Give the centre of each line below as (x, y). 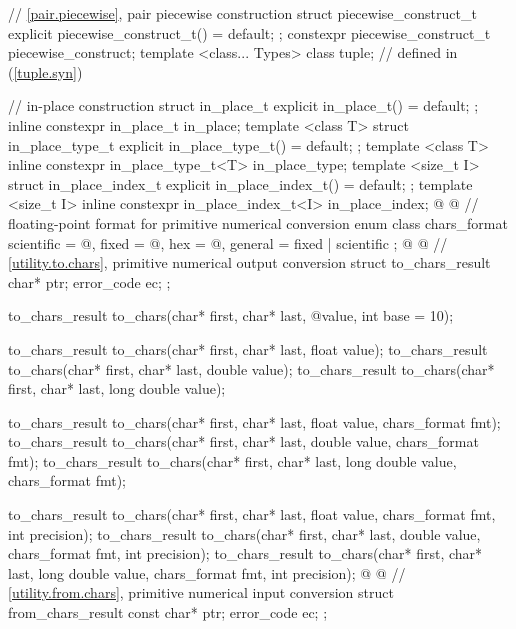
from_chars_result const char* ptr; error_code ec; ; (168, 612)
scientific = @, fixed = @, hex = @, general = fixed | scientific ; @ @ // (228, 242)
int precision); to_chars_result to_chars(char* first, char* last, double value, (244, 533)
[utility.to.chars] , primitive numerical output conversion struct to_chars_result (249, 262)
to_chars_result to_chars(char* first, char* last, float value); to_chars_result (248, 348)
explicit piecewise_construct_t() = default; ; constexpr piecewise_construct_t (249, 32)
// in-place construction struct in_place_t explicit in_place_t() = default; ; (243, 105)
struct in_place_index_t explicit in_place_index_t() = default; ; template (240, 183)
